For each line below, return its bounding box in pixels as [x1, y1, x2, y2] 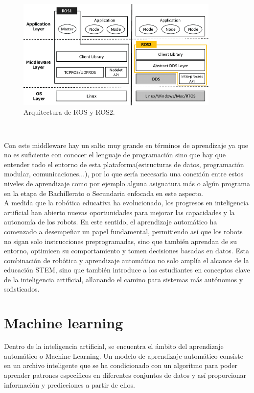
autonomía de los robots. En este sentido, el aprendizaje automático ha [4, 217, 217, 227]
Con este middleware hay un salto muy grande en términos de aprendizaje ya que [4, 140, 248, 150]
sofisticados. [4, 284, 40, 294]
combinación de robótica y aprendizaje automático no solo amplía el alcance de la [4, 255, 249, 265]
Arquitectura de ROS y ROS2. [23, 107, 115, 117]
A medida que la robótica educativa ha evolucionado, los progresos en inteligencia [4, 197, 249, 208]
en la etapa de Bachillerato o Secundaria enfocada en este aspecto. [4, 188, 203, 198]
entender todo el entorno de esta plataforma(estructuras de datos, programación [4, 159, 244, 169]
